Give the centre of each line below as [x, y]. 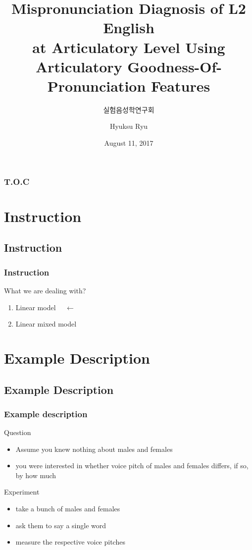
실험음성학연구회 [129, 109]
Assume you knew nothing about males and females [94, 449]
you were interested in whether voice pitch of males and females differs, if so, [132, 466]
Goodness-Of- [175, 66]
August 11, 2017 [129, 143]
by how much [36, 475]
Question [18, 432]
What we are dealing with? [45, 290]
